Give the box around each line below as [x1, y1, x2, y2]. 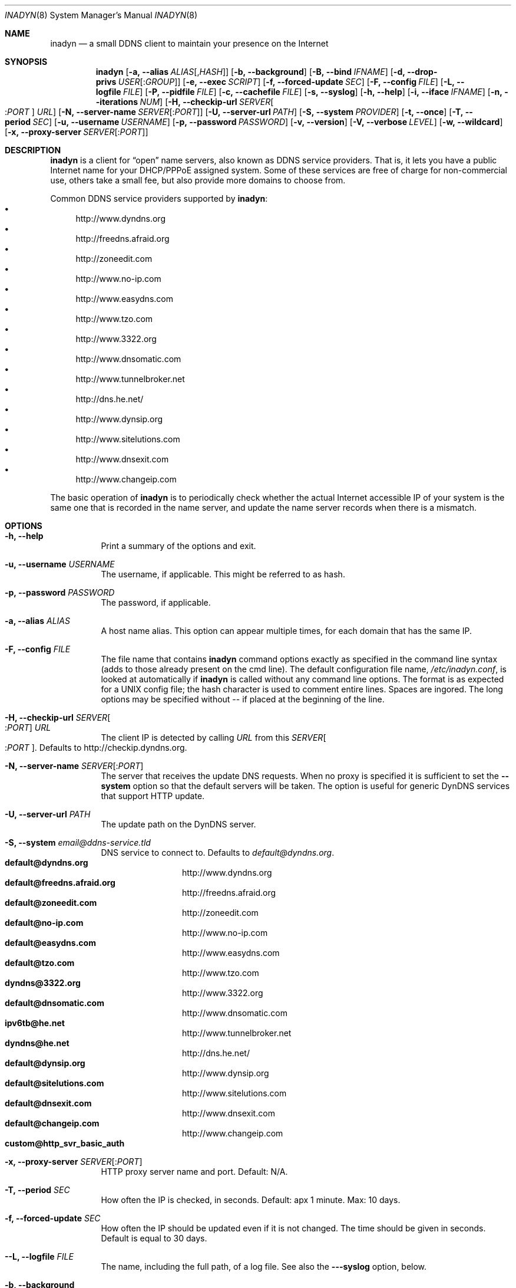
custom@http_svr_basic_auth [5, 1138, 125, 1148]
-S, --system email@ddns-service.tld [5, 837, 151, 847]
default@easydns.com [5, 938, 96, 948]
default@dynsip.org [5, 1058, 85, 1068]
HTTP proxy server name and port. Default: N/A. [101, 1167, 288, 1177]
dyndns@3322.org [5, 978, 81, 988]
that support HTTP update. [101, 791, 205, 801]
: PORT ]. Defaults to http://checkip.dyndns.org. [5, 742, 187, 753]
